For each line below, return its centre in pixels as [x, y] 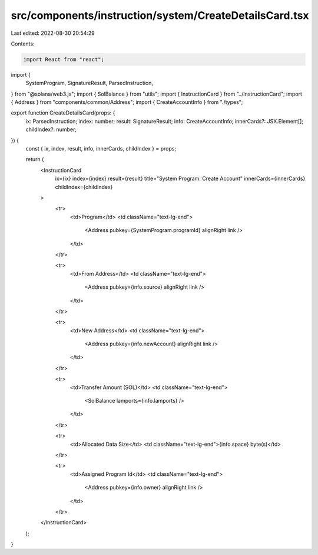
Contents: [23, 44]
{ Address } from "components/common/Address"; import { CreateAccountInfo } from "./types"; [127, 102]
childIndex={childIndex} [84, 187]
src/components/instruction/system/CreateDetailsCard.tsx [160, 15]
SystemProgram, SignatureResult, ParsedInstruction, [89, 83]
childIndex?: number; [51, 129]
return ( [35, 159]
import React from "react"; [64, 59]
